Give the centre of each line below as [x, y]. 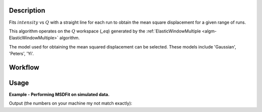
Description [27, 10]
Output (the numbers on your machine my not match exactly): [71, 103]
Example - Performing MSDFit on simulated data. [59, 94]
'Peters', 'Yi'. [21, 54]
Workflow [24, 67]
